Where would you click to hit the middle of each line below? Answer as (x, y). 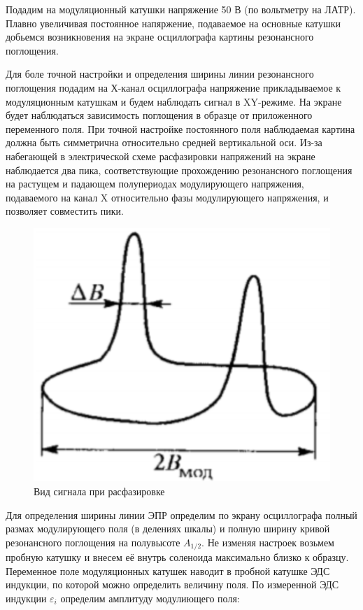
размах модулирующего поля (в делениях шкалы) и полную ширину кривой (168, 529)
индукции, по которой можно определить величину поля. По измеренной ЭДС (172, 584)
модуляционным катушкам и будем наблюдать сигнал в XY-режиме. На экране (174, 101)
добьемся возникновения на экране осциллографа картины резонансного (160, 37)
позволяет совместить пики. (65, 211)
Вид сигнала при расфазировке (99, 491)
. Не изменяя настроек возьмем (268, 542)
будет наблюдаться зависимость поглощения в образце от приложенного (159, 115)
